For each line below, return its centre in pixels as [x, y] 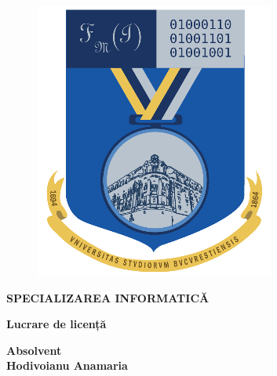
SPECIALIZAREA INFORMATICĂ [108, 297]
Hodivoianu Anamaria [67, 365]
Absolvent [34, 350]
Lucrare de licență [56, 324]
